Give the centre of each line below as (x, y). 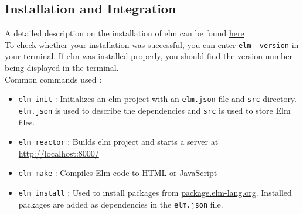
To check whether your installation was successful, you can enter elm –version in (152, 44)
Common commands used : (53, 79)
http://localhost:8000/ (59, 153)
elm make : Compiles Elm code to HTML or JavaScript (118, 173)
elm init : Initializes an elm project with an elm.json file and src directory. (158, 99)
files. (27, 122)
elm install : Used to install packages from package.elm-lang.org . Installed (155, 193)
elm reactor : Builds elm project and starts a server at (118, 142)
